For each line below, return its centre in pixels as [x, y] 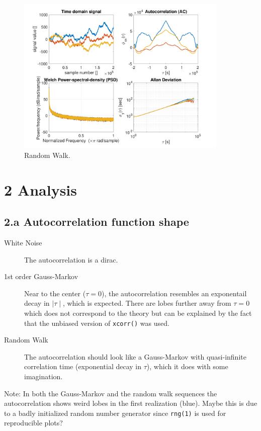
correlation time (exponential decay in [83, 366]
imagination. [43, 376]
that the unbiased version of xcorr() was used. [97, 323]
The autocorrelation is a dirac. [71, 259]
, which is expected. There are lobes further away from [147, 303]
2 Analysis [40, 189]
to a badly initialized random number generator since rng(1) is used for [115, 413]
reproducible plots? [33, 423]
